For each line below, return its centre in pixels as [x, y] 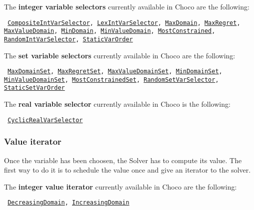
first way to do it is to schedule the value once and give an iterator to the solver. [127, 170]
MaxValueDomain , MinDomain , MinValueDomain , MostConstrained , [110, 31]
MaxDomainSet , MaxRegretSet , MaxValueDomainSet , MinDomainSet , [115, 72]
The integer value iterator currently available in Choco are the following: [120, 186]
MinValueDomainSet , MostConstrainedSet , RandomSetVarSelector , [111, 80]
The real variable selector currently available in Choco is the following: [117, 104]
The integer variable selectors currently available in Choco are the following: [127, 6]
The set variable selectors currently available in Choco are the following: [120, 55]
